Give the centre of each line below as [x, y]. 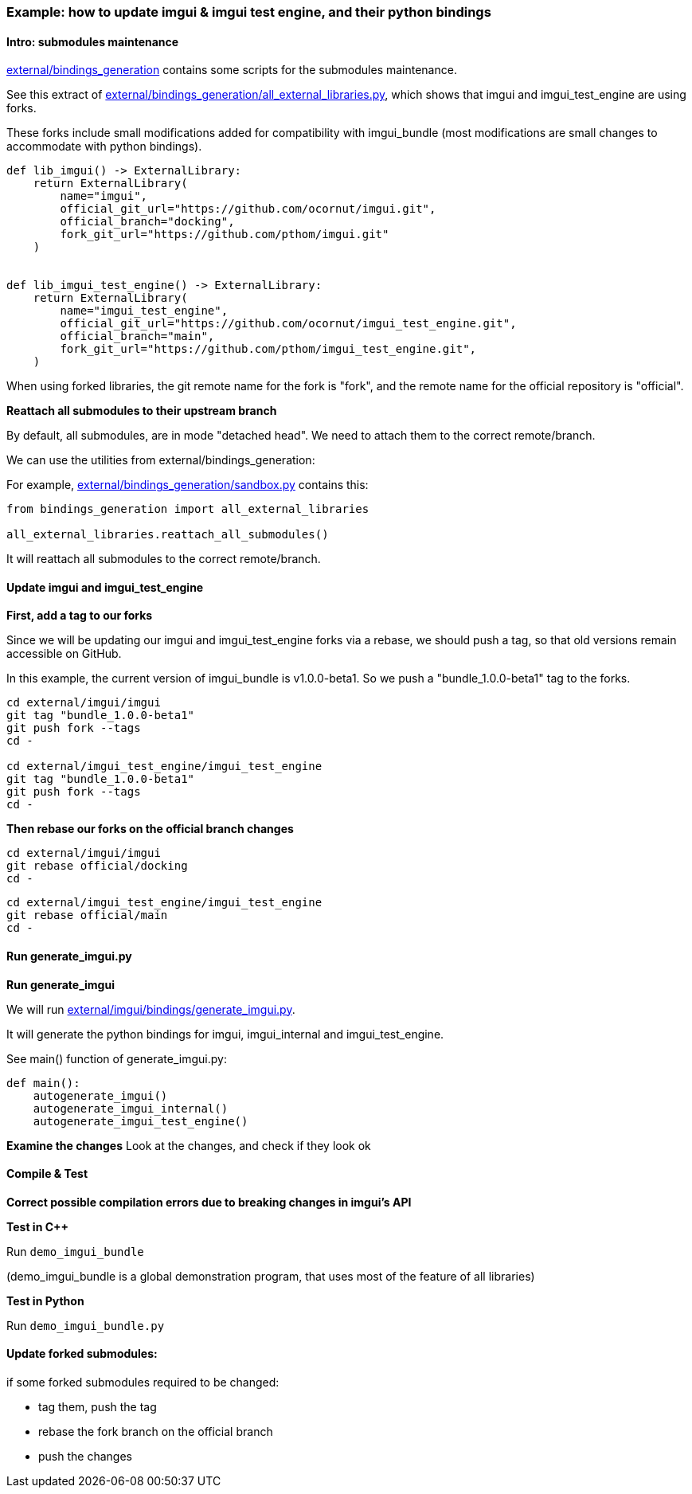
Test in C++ [38, 1226]
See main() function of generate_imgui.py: [117, 1058]
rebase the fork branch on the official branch [156, 1432]
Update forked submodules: [82, 1354]
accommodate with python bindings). [104, 147]
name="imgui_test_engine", [144, 311]
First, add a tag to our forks [80, 616]
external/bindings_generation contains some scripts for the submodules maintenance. [232, 70]
